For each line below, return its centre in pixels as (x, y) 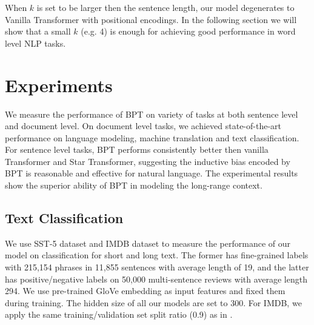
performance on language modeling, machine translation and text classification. (152, 137)
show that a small (38, 31)
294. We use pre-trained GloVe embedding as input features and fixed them (145, 291)
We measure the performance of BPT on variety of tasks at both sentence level (152, 114)
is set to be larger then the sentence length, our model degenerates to (165, 7)
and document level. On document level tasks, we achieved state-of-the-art (143, 126)
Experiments (59, 85)
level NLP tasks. (35, 43)
